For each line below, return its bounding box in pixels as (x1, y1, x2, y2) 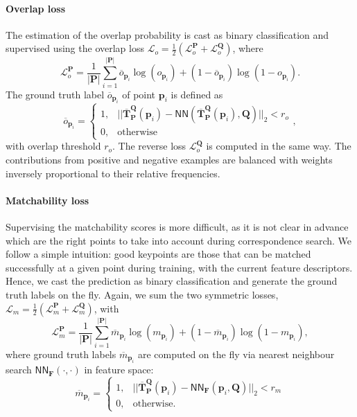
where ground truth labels (6, 346, 116, 361)
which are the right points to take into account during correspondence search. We (6, 233, 352, 247)
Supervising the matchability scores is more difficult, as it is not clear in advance (6, 220, 349, 234)
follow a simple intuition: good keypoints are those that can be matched (6, 247, 311, 261)
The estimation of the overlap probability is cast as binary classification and (6, 27, 329, 42)
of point (122, 87, 156, 101)
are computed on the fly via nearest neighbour (137, 346, 335, 361)
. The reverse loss (112, 139, 186, 153)
